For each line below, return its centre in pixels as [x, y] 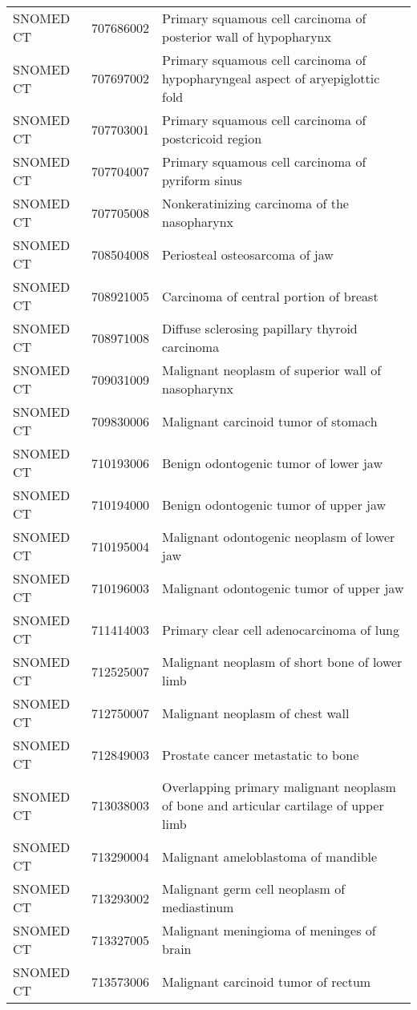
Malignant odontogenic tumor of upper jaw [283, 588]
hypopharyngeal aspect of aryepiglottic [271, 78]
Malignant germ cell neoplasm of [253, 889]
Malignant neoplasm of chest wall [255, 713]
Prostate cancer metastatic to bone [260, 754]
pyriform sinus [202, 180]
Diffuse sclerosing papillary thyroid [259, 328]
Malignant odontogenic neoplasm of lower [278, 537]
